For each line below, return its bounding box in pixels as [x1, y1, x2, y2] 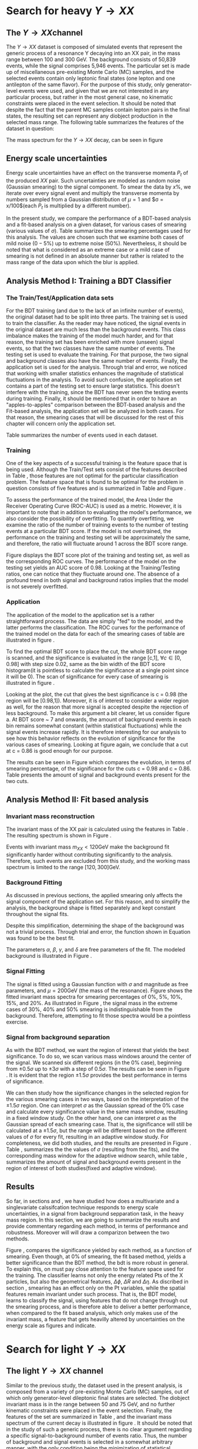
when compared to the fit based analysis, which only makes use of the [6, 1309, 178, 1316]
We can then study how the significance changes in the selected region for [6, 1089, 189, 1097]
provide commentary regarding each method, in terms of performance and [6, 1222, 188, 1230]
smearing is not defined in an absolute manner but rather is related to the [6, 252, 184, 259]
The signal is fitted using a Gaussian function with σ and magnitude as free [6, 980, 189, 987]
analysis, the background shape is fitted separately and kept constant [6, 904, 176, 911]
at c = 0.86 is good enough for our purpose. [6, 747, 113, 754]
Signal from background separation [6, 1033, 111, 1041]
